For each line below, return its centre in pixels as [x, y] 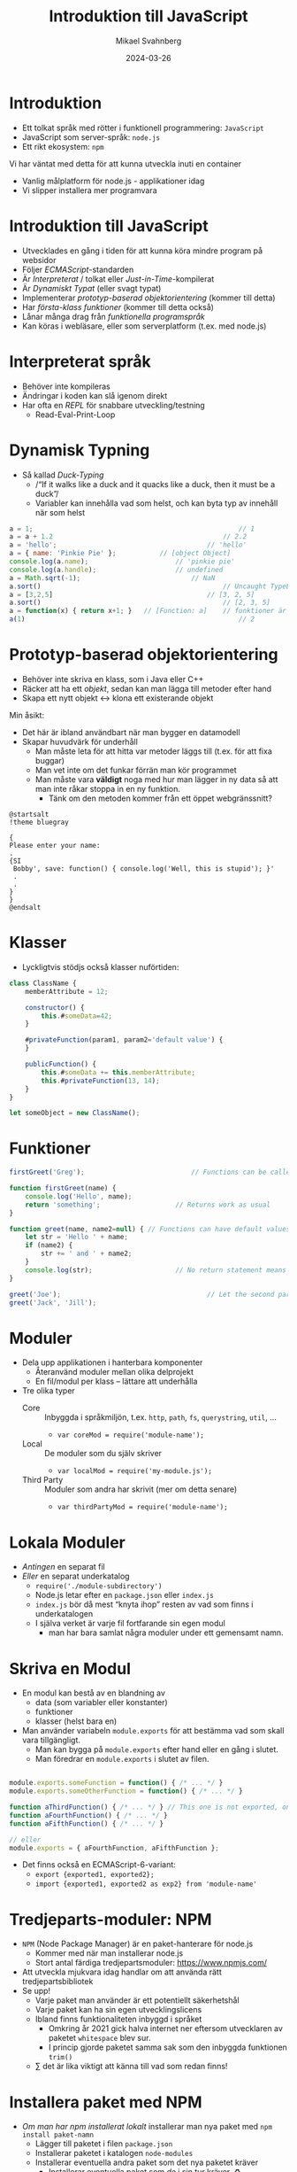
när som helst [60, 512]
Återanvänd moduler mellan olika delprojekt [114, 1372]
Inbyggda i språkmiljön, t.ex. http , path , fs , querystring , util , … [160, 1417]
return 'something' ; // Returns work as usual [148, 1205]
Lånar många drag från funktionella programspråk [114, 316]
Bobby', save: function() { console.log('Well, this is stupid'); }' [144, 869]
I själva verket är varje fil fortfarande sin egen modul [130, 1624]
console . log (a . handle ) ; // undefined [116, 570]
